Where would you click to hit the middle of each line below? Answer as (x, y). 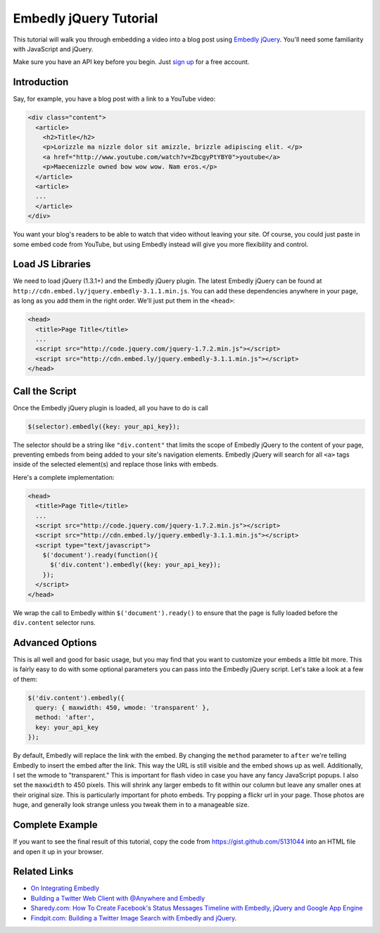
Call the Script (45, 391)
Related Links (43, 871)
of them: (25, 679)
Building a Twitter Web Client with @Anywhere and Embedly (118, 898)
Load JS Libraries (52, 264)
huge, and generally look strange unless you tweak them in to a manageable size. (131, 805)
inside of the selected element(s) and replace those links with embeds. (115, 464)
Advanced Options (55, 643)
